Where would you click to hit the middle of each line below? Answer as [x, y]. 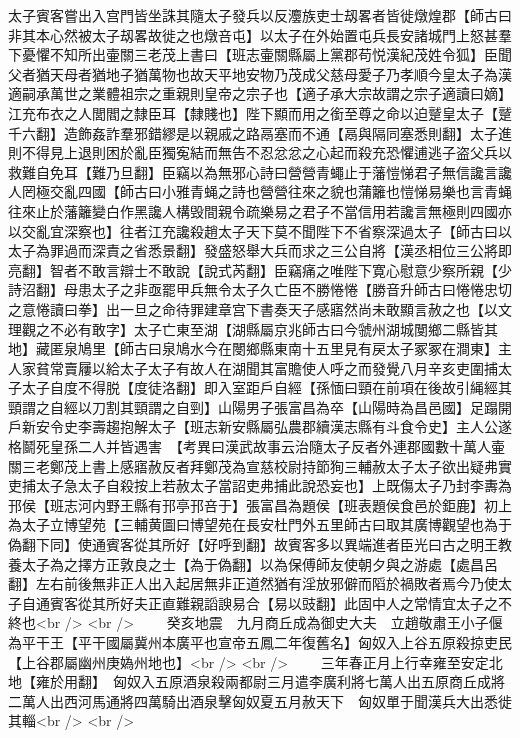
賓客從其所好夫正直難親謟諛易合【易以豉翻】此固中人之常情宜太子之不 [280, 602]
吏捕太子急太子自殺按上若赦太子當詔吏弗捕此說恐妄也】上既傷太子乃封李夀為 [260, 485]
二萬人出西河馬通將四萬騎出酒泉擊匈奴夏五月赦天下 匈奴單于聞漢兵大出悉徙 [260, 700]
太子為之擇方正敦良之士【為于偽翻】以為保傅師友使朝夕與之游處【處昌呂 [259, 563]
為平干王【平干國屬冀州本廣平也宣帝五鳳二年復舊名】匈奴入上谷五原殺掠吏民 [260, 642]
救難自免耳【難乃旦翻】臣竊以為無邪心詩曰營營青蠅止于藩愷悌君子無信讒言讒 [260, 171]
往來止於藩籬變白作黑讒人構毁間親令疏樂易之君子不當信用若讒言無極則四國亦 [260, 210]
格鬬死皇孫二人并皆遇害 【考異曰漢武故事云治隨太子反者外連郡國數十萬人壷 [256, 446]
